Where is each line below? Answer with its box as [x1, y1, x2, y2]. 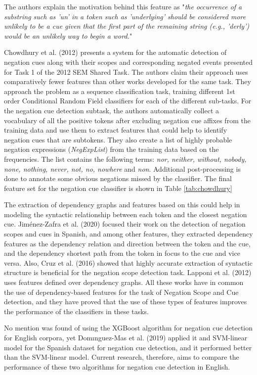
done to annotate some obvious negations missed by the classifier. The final [4, 173, 232, 184]
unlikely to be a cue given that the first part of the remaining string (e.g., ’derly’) [4, 21, 250, 31]
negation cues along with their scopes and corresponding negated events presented [4, 56, 253, 67]
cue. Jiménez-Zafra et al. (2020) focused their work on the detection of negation [4, 219, 246, 229]
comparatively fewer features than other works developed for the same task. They [4, 76, 251, 87]
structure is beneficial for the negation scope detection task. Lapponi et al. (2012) [4, 267, 252, 278]
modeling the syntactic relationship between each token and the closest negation [4, 209, 247, 219]
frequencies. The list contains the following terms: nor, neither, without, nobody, [4, 153, 247, 164]
